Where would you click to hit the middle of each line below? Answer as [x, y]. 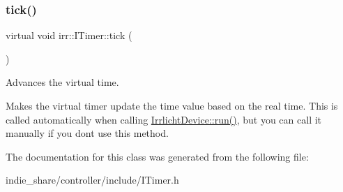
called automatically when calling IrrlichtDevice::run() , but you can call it [164, 119]
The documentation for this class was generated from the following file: [157, 156]
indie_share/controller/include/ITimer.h [92, 180]
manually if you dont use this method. [87, 133]
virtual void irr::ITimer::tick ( [69, 35]
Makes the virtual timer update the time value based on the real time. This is [172, 105]
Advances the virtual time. [62, 82]
